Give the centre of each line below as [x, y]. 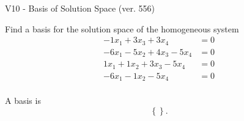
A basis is [23, 101]
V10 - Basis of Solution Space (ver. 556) [80, 8]
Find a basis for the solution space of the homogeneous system [122, 28]
